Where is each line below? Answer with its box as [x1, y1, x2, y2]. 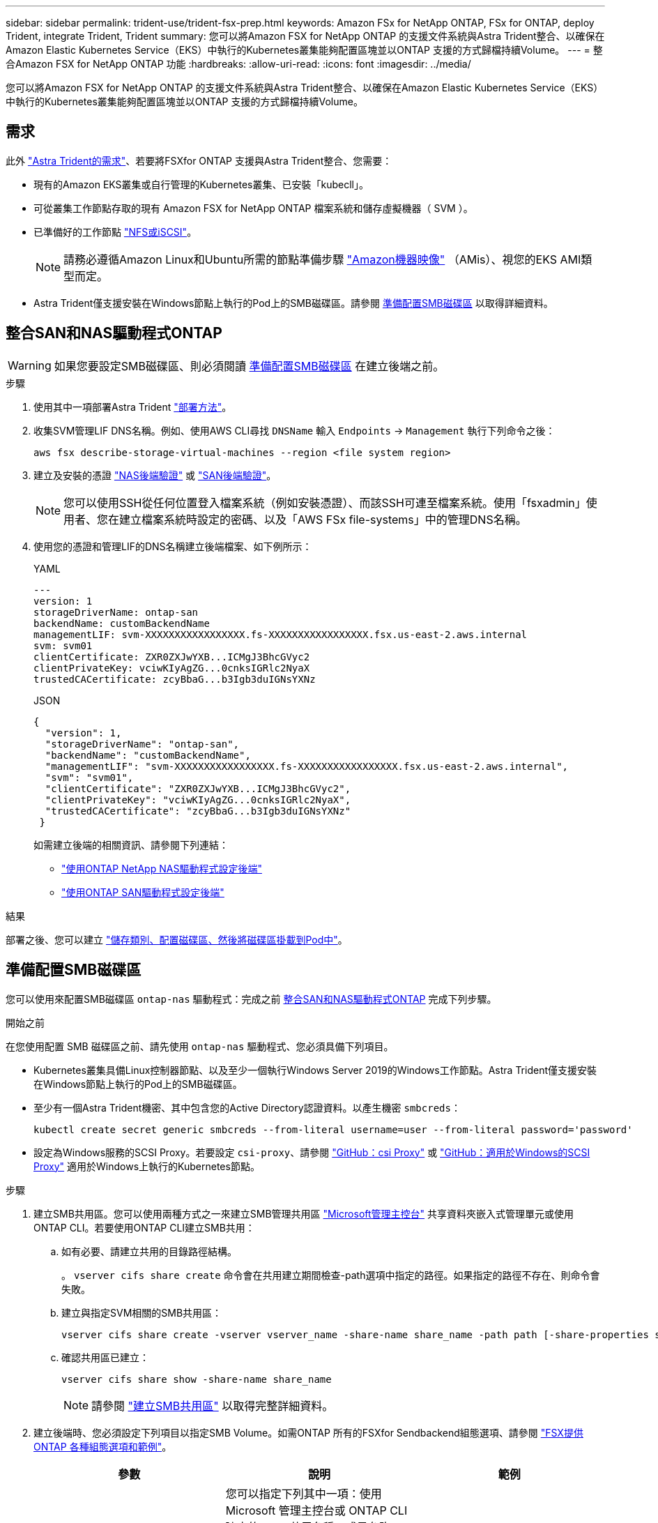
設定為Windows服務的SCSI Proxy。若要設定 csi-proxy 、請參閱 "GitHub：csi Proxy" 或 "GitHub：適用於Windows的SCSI [33, 1146, 590, 1158]
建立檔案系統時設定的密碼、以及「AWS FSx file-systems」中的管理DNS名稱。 [119, 512, 527, 526]
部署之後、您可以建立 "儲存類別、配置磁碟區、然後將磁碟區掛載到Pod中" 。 [6, 933, 348, 946]
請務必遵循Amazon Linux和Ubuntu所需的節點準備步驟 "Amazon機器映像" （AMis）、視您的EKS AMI [63, 252, 581, 266]
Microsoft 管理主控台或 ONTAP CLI [225, 1503, 408, 1517]
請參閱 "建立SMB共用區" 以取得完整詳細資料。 [91, 1398, 334, 1413]
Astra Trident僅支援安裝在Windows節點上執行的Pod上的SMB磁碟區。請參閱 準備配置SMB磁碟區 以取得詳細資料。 [33, 296, 553, 309]
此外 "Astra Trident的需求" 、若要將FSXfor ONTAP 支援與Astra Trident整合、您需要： [6, 154, 392, 167]
